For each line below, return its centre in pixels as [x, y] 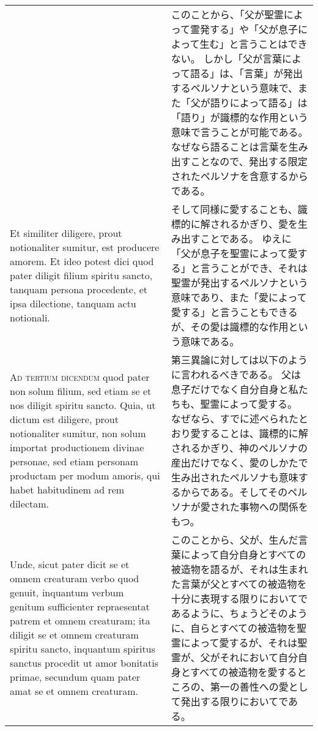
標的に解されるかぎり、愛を [235, 224]
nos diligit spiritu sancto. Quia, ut [83, 405]
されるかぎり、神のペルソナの [239, 448]
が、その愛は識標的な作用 [230, 327]
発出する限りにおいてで [235, 701]
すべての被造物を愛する [244, 672]
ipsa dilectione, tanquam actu [73, 303]
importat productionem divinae [77, 447]
